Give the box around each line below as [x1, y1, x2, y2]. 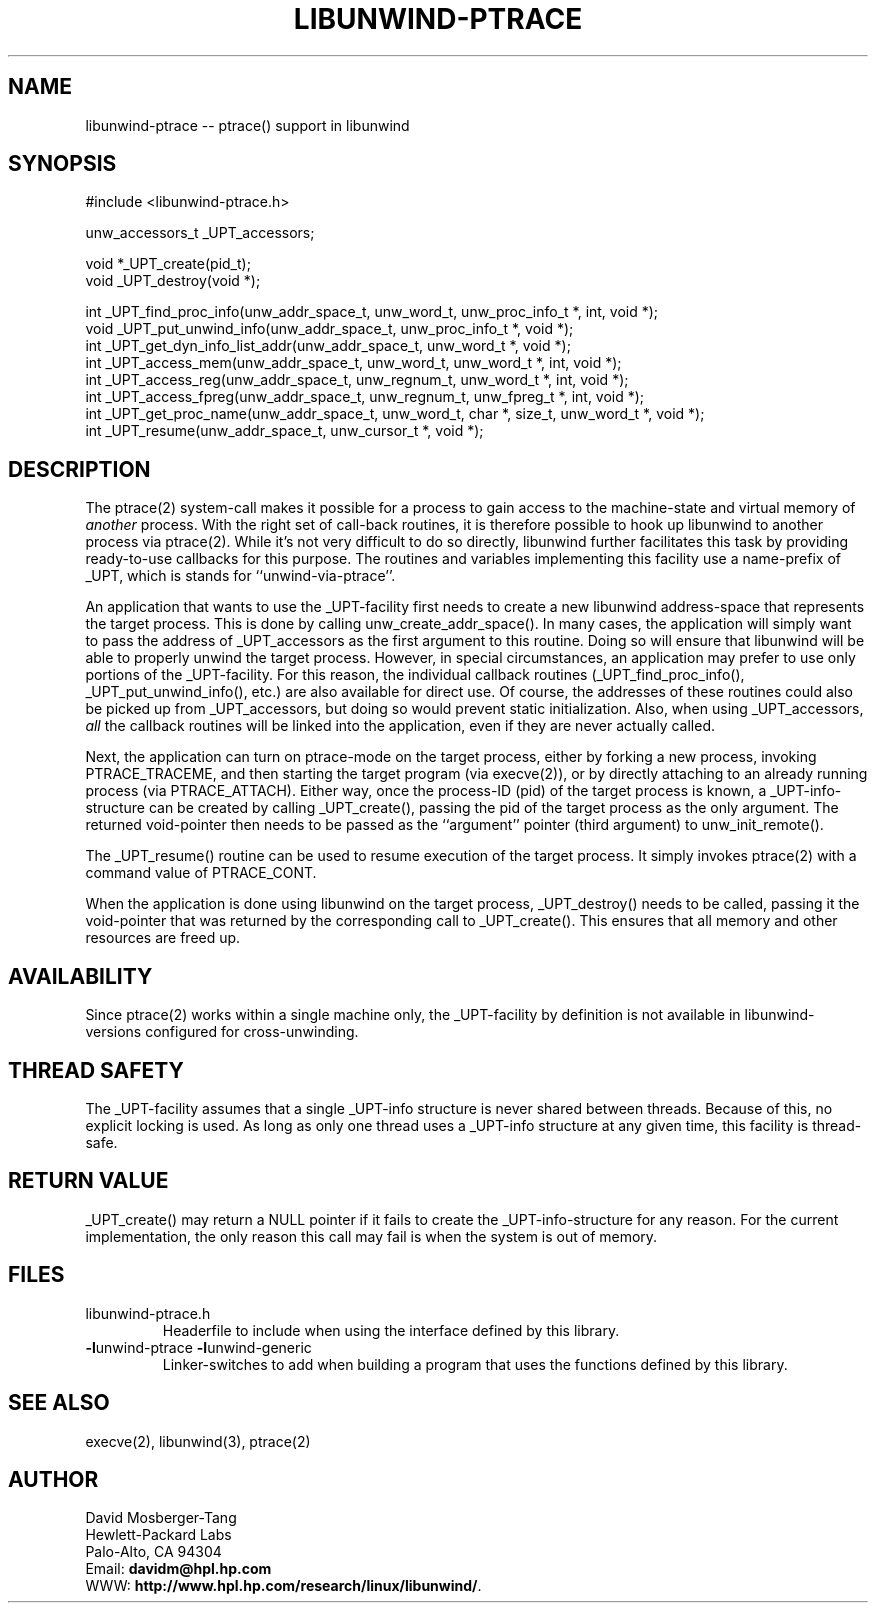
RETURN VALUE [8, 1168, 169, 1194]
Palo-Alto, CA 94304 [85, 1543, 222, 1561]
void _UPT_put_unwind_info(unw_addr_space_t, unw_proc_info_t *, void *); [85, 320, 574, 338]
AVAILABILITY [8, 963, 153, 989]
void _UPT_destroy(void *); [85, 272, 261, 290]
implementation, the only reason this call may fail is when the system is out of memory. [85, 1227, 658, 1245]
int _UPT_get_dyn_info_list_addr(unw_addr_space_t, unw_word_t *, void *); [85, 337, 571, 355]
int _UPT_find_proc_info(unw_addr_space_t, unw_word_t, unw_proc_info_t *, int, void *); [85, 303, 659, 321]
